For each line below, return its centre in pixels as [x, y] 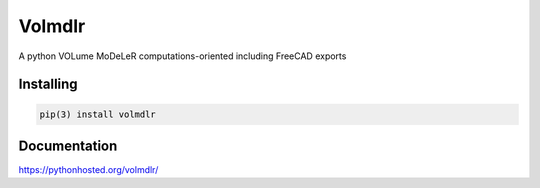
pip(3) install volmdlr [98, 114]
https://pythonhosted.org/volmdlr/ [88, 170]
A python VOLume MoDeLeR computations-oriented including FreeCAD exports [182, 56]
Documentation [68, 145]
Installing [48, 84]
